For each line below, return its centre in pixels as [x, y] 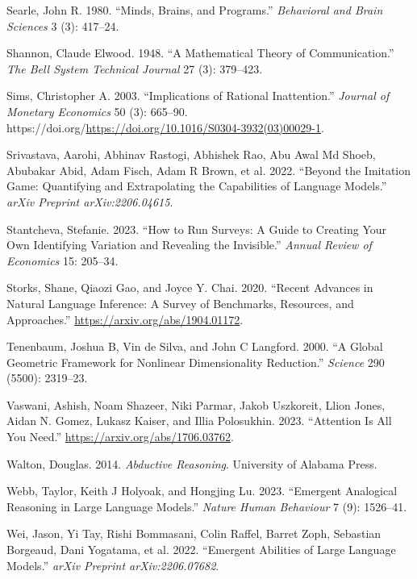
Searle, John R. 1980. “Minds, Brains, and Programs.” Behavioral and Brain [195, 10]
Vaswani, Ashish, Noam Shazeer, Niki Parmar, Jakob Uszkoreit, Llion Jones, [196, 404]
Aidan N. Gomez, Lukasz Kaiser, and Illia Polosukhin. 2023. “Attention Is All [199, 421]
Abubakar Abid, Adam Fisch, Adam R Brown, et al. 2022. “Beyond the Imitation [209, 170]
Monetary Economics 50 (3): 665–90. [97, 111]
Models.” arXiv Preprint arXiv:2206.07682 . [113, 565]
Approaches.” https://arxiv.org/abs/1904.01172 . [125, 319]
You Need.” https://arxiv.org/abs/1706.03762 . [120, 437]
